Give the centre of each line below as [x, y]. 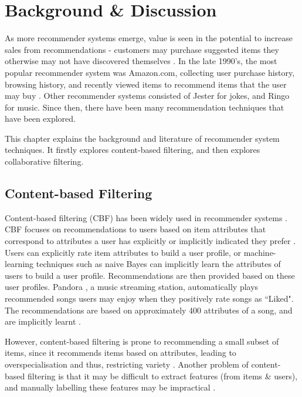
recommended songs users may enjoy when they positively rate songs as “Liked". [149, 298]
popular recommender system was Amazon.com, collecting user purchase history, [150, 72]
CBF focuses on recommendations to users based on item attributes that [135, 229]
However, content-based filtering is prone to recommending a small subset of [142, 341]
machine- [260, 252]
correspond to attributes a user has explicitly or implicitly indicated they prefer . [150, 241]
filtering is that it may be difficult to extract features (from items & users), [162, 376]
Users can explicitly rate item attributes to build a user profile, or [123, 252]
